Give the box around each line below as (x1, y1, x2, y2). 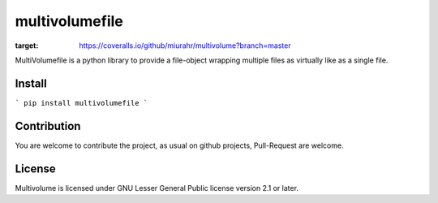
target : (15, 41, 39, 50)
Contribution (15, 119, 81, 133)
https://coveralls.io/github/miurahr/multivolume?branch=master (79, 41, 291, 50)
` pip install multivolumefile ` (15, 98, 148, 107)
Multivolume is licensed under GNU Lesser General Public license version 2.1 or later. (15, 183, 299, 192)
